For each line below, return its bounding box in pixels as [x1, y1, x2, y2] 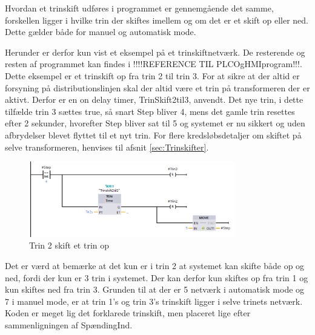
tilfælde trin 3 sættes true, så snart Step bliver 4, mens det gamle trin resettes [5, 105, 295, 117]
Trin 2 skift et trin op [29, 239, 110, 252]
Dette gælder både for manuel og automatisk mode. [5, 25, 196, 38]
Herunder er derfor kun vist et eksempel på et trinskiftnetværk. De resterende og [5, 45, 305, 58]
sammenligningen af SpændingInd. [5, 319, 133, 331]
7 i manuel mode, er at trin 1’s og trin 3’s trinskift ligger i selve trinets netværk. [5, 294, 303, 307]
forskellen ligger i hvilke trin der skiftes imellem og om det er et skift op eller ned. [5, 13, 309, 26]
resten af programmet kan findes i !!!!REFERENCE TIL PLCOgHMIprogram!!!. [5, 57, 302, 70]
